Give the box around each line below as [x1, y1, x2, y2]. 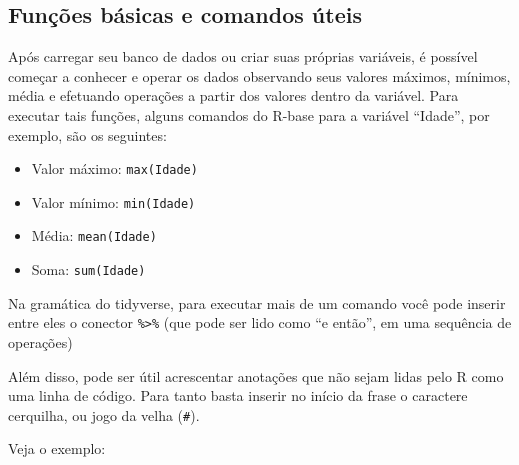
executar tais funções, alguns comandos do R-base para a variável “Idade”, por [8, 104, 490, 125]
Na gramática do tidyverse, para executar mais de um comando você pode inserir [8, 292, 506, 313]
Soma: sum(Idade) [31, 259, 146, 280]
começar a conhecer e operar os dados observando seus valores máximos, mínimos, [8, 65, 511, 86]
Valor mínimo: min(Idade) [31, 191, 196, 212]
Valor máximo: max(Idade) [31, 158, 198, 179]
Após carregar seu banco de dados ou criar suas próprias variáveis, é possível [8, 46, 478, 67]
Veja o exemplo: [8, 438, 106, 459]
